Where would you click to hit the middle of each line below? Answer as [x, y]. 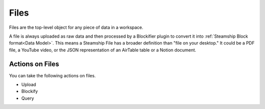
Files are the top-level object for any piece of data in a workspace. [76, 27]
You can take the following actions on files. [52, 75]
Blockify [30, 91]
